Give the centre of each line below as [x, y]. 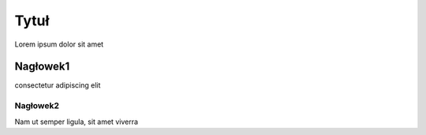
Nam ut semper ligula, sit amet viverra [76, 122]
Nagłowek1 [42, 67]
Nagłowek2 [37, 106]
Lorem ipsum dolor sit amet [59, 44]
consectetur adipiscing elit [58, 85]
